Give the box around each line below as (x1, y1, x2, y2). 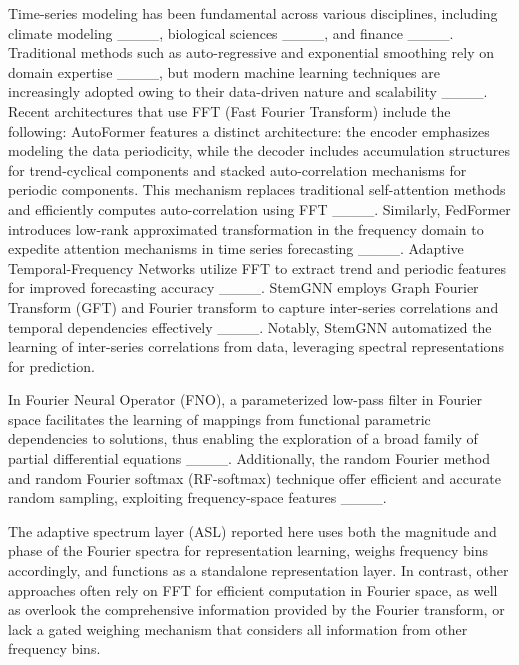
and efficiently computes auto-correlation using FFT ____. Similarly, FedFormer (8, 198, 511, 219)
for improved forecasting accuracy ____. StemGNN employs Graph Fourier (8, 277, 479, 298)
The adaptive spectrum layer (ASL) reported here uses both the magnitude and (8, 520, 497, 541)
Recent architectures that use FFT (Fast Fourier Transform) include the (8, 100, 451, 121)
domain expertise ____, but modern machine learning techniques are (8, 61, 440, 82)
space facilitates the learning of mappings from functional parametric (8, 408, 431, 429)
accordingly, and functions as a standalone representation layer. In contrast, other (8, 560, 509, 581)
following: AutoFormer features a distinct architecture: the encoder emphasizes (8, 120, 490, 141)
